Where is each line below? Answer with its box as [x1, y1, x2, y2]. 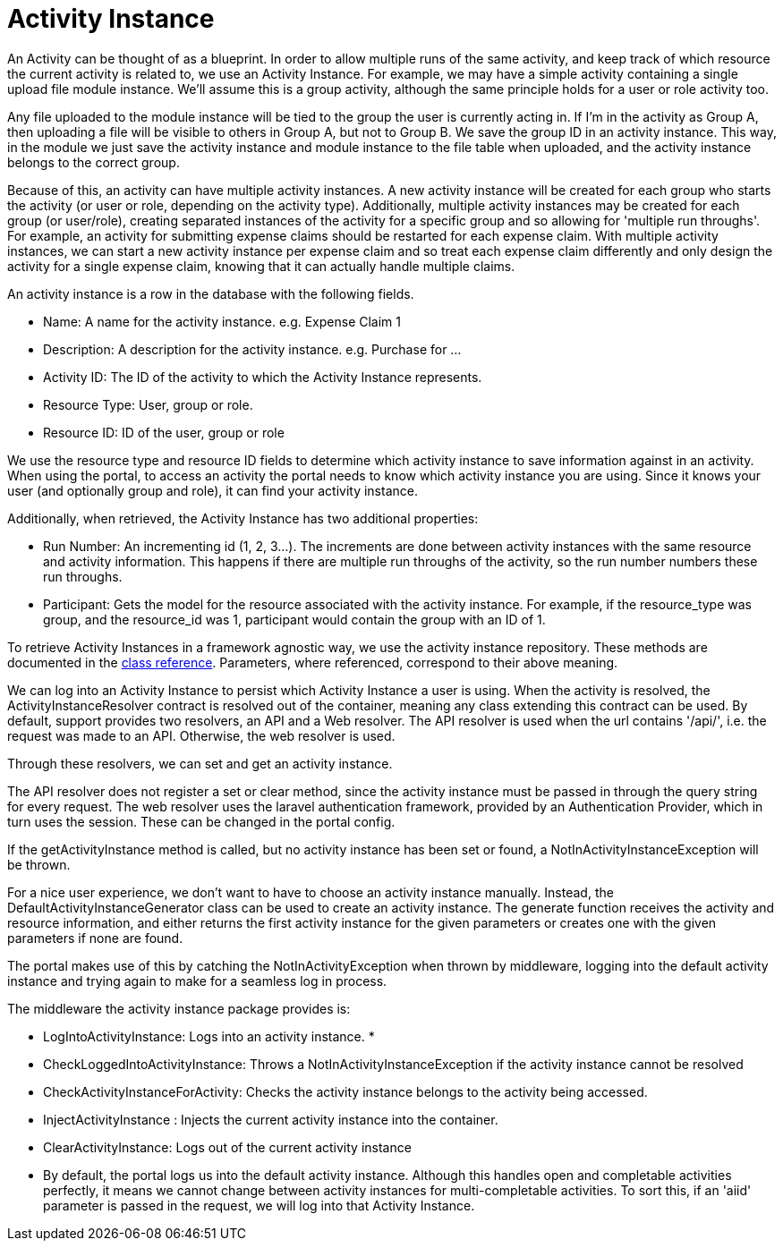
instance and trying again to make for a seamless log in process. [7, 972, 387, 989]
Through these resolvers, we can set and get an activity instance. [7, 755, 393, 771]
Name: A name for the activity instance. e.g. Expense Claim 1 [43, 313, 402, 329]
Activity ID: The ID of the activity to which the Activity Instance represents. [43, 369, 482, 385]
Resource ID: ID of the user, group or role [43, 424, 285, 440]
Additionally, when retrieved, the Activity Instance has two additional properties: [7, 510, 479, 526]
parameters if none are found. [7, 930, 183, 946]
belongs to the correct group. [7, 154, 180, 170]
